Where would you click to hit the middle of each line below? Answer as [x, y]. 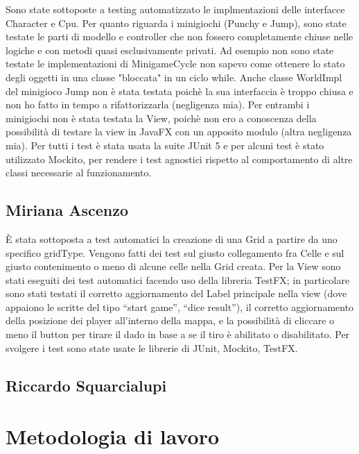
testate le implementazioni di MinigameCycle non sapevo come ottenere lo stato [175, 64]
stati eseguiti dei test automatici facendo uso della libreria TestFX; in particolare [178, 279]
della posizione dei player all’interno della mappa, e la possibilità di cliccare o [170, 320]
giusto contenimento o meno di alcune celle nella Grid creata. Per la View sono [173, 266]
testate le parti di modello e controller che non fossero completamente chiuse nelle [179, 36]
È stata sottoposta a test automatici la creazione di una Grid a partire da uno [172, 238]
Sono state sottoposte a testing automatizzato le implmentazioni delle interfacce [175, 9]
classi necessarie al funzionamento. [79, 173]
